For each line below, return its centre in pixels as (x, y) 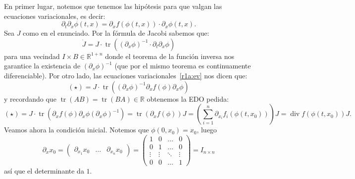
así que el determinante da (44, 170)
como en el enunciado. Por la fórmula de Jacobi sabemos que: (116, 33)
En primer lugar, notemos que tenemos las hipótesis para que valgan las (113, 6)
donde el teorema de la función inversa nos (170, 56)
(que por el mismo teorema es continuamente (183, 66)
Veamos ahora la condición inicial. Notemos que (76, 130)
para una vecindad (32, 56)
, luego (207, 130)
